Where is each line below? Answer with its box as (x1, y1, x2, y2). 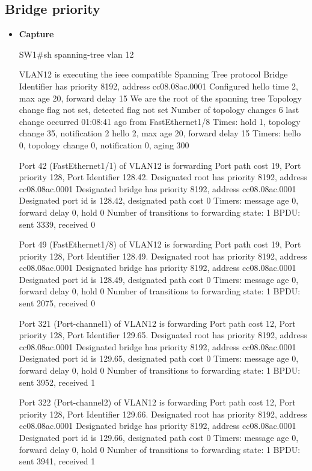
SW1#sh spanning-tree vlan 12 (19, 47, 134, 60)
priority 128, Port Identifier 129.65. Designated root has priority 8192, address (19, 329, 307, 341)
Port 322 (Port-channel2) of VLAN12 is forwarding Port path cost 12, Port (19, 396, 296, 409)
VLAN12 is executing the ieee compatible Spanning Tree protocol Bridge (19, 68, 288, 81)
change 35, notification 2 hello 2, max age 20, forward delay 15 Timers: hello (19, 127, 301, 139)
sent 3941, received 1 (19, 455, 96, 467)
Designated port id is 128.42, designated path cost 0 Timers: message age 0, (19, 194, 299, 207)
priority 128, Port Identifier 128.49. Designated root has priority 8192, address (19, 249, 307, 262)
